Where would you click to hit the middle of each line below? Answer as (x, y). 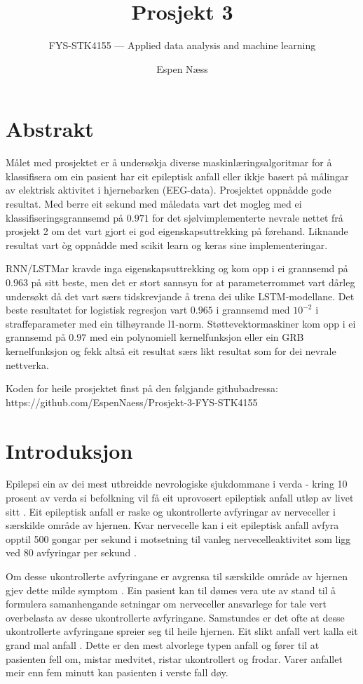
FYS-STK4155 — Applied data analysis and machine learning (182, 45)
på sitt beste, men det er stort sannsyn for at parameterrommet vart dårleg (193, 282)
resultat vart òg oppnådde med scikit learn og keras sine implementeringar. (167, 244)
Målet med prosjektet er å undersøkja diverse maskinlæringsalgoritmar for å (169, 162)
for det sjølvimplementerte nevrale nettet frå (248, 217)
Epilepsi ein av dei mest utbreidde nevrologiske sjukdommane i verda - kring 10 (177, 484)
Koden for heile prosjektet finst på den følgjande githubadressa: (142, 388)
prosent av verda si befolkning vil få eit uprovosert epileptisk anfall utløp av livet (180, 498)
